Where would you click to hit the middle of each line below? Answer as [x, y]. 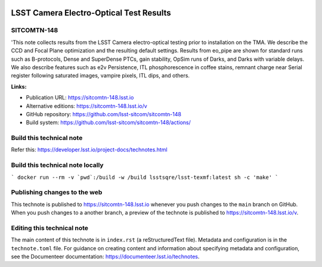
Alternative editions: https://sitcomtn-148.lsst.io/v [86, 106]
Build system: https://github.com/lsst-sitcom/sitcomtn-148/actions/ [108, 123]
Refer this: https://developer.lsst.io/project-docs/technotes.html [89, 150]
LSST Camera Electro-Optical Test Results [91, 13]
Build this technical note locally [57, 165]
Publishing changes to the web [57, 193]
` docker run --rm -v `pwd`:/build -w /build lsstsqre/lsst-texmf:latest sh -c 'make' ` [145, 177]
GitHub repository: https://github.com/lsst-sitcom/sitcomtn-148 [104, 114]
